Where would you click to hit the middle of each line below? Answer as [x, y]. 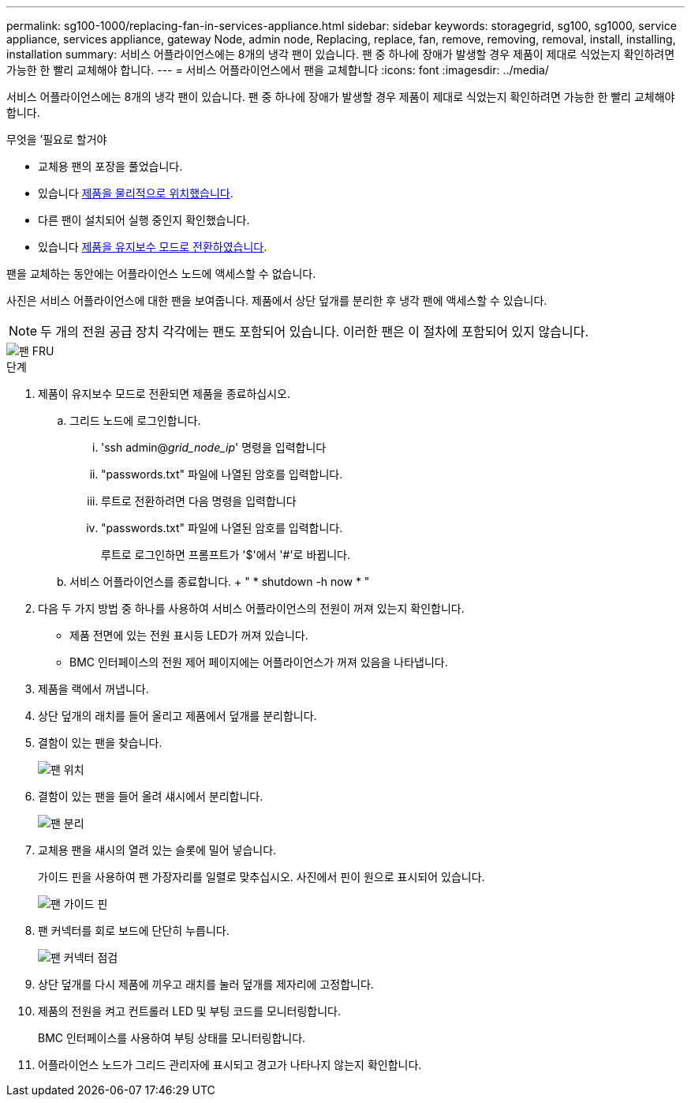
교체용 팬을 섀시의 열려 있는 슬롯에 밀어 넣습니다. [157, 850]
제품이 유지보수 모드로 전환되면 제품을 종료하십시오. [164, 394]
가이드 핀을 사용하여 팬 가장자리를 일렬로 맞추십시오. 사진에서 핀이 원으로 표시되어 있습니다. [261, 877]
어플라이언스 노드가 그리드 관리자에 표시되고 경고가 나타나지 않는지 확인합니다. [230, 1065]
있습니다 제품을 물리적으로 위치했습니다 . [136, 193]
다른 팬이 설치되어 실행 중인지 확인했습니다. [144, 220]
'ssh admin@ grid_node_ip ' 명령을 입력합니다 [214, 447]
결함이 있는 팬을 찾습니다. [100, 743]
